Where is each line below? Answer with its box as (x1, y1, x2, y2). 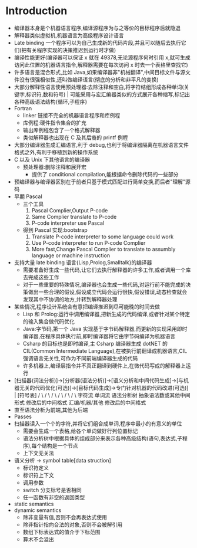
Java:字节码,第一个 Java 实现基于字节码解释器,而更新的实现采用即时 (22, 325, 188, 332)
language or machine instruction (31, 252, 110, 259)
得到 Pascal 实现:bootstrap (22, 226, 88, 234)
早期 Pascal (14, 193, 42, 200)
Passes (14, 413, 32, 420)
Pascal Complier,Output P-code (31, 206, 108, 214)
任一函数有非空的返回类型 (22, 494, 85, 501)
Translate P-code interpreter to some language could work (31, 233, 174, 240)
